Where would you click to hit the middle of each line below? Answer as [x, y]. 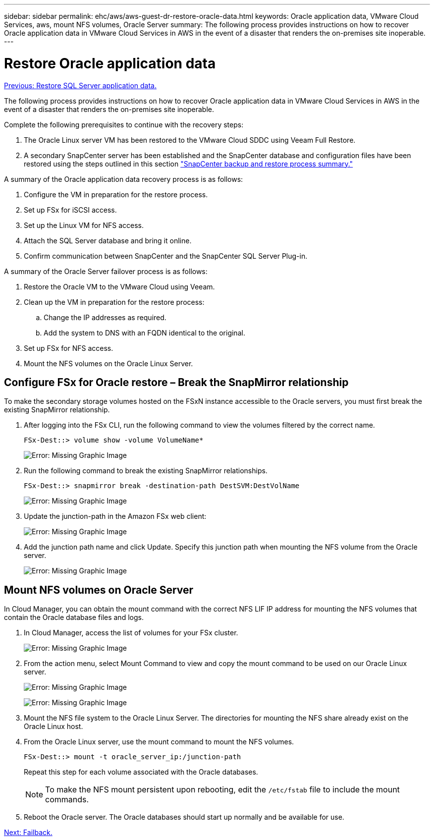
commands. [67, 800]
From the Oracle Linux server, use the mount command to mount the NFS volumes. [159, 742]
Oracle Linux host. [54, 727]
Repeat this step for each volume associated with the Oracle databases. [141, 772]
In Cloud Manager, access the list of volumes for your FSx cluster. [131, 633]
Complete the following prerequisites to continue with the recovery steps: [124, 124]
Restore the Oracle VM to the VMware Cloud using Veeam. [119, 286]
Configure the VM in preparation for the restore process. [116, 194]
